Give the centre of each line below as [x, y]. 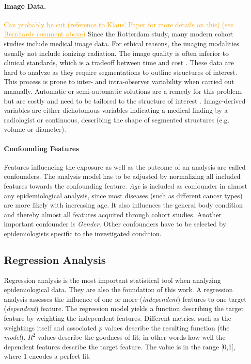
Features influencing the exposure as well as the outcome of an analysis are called [125, 166]
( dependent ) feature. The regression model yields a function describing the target [124, 308]
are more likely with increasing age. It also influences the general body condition [124, 205]
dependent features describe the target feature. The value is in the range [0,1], [120, 346]
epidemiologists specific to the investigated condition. [83, 233]
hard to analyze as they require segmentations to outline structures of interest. [121, 72]
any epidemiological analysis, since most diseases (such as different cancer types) [123, 195]
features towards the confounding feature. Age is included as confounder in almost [126, 185]
